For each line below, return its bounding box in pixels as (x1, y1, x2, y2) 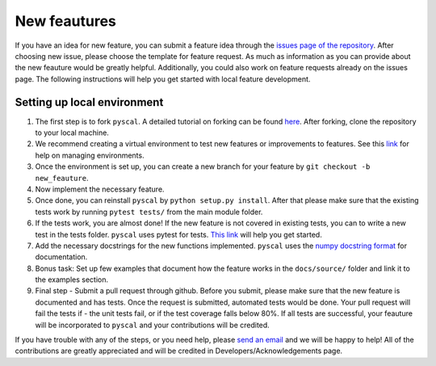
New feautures (15, 12, 117, 30)
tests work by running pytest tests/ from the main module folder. (35, 207, 263, 217)
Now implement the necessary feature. (35, 184, 165, 194)
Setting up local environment (15, 95, 164, 109)
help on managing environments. (35, 150, 145, 160)
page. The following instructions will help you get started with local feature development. (15, 74, 311, 84)
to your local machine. (35, 128, 109, 137)
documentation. (35, 252, 88, 262)
